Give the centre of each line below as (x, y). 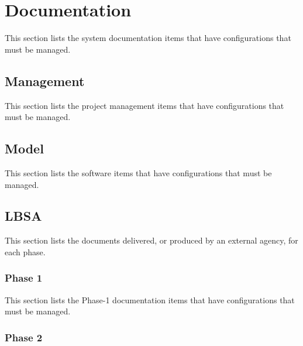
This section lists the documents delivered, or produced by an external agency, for (151, 240)
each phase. (25, 251)
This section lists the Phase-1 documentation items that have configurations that (150, 299)
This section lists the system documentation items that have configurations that (148, 38)
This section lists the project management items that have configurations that (144, 105)
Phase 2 (24, 337)
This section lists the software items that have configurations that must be (138, 172)
